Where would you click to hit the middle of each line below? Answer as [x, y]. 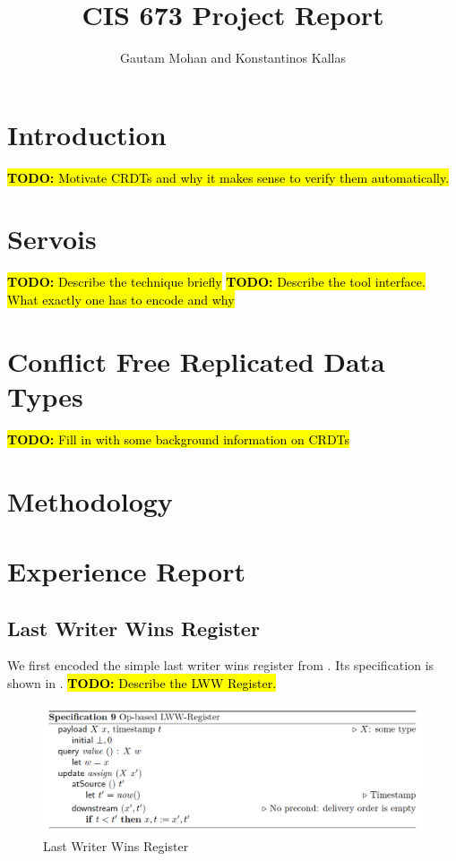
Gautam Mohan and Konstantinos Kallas [233, 58]
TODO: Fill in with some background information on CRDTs [179, 439]
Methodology [90, 500]
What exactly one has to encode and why [121, 299]
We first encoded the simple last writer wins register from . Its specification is [221, 665]
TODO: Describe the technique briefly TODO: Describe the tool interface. [216, 282]
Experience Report [126, 571]
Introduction [87, 134]
